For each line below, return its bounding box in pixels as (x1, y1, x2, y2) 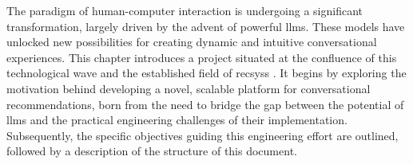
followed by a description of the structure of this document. (6, 143, 297, 159)
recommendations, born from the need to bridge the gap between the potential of (6, 96, 404, 112)
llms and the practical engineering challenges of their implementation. (6, 111, 347, 128)
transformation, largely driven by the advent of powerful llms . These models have (6, 18, 405, 34)
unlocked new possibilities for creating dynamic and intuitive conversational (6, 33, 377, 50)
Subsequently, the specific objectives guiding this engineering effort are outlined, (6, 127, 399, 143)
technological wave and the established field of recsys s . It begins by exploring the (6, 64, 407, 81)
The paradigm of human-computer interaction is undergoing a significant (6, 2, 363, 18)
